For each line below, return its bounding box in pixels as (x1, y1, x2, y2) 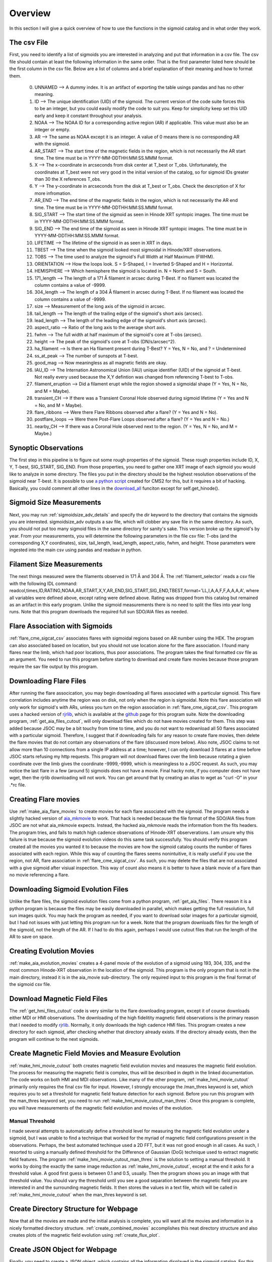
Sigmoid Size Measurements (9, 498, 102, 507)
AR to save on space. (9, 934, 53, 940)
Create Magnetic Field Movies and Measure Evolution (9, 1049, 181, 1058)
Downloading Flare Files (9, 676, 87, 685)
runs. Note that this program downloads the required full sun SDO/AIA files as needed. (9, 609, 188, 615)
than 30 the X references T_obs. (34, 176, 101, 182)
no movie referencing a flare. (9, 872, 70, 878)
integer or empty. (34, 127, 71, 133)
